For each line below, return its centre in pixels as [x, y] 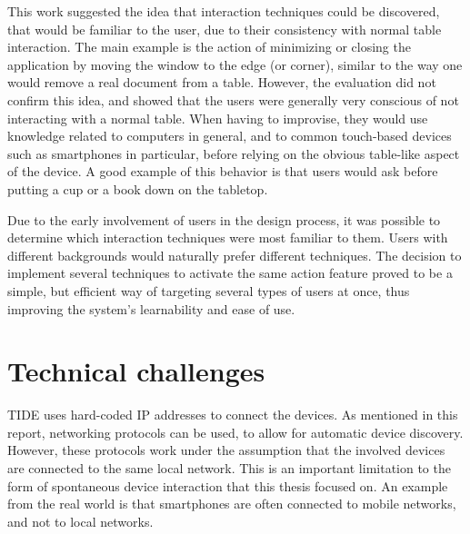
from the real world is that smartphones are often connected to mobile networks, [232, 504]
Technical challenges [136, 371]
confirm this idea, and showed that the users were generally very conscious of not [233, 99]
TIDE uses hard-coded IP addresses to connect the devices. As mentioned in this [233, 415]
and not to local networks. [80, 521]
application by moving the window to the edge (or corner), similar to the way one [235, 64]
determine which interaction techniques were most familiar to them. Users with [228, 237]
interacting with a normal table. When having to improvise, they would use [218, 118]
